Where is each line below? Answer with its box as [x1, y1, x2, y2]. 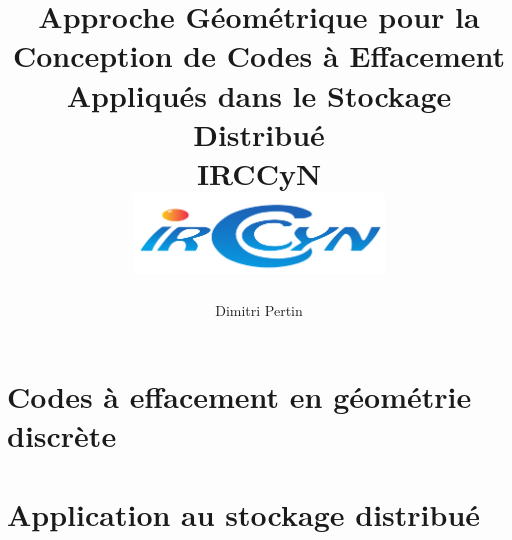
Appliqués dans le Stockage [66, 74, 452, 115]
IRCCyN [196, 152, 322, 193]
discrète [7, 415, 117, 456]
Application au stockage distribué [7, 493, 481, 534]
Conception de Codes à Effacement [12, 35, 506, 76]
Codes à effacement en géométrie [7, 375, 472, 416]
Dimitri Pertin [215, 300, 303, 321]
